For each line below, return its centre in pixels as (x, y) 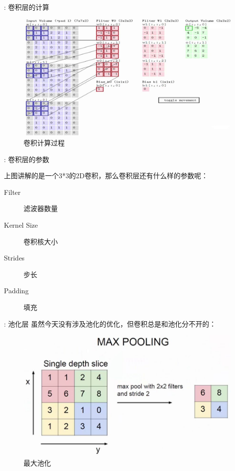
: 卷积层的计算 (27, 7)
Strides (14, 258)
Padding (16, 291)
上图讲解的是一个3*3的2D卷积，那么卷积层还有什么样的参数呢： (106, 176)
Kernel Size (21, 225)
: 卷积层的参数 (27, 159)
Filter (12, 192)
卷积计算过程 (44, 143)
